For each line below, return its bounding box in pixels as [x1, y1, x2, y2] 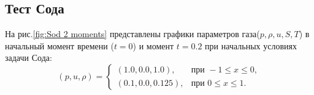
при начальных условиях [205, 39, 297, 52]
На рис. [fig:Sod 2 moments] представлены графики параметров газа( [5, 27, 260, 40]
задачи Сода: [5, 51, 52, 64]
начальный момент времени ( [5, 39, 114, 52]
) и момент [132, 39, 174, 52]
